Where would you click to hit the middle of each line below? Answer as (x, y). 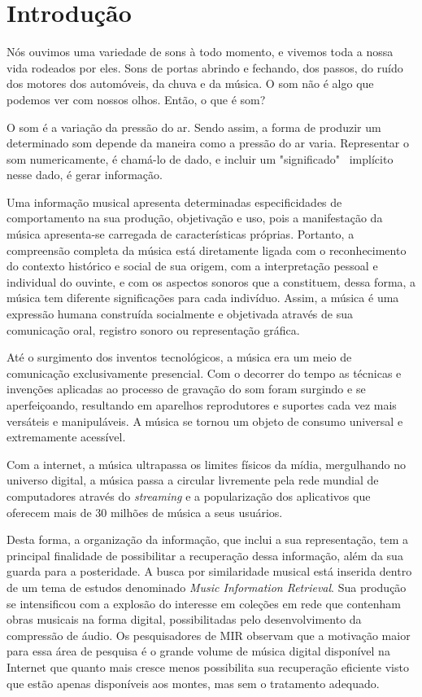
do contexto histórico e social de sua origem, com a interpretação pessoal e (192, 266)
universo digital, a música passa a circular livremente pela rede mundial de (193, 480)
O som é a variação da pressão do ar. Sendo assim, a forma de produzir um (194, 127)
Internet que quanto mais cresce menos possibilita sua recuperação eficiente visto (208, 666)
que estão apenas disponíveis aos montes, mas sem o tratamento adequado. (193, 683)
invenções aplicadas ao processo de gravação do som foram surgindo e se (186, 389)
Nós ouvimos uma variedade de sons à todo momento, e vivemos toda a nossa (200, 52)
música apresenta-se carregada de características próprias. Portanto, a (181, 234)
